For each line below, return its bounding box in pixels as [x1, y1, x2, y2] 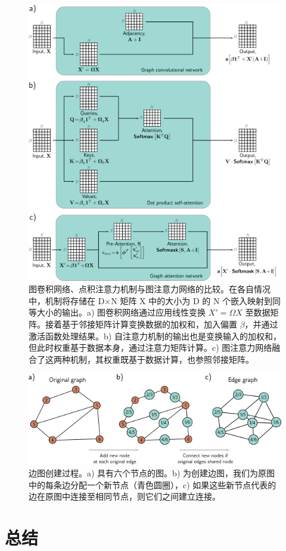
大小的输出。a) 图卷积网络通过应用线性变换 [36, 306, 206, 319]
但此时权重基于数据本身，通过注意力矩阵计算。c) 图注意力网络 [29, 341, 272, 354]
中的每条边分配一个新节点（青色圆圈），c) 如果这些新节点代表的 [29, 478, 276, 491]
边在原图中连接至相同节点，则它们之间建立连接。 [29, 490, 220, 503]
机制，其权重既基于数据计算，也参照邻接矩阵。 [70, 353, 254, 365]
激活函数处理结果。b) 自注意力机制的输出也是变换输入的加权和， [29, 329, 281, 342]
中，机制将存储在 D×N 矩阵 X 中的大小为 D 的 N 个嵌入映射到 [29, 294, 273, 307]
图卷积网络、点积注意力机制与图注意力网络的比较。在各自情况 [29, 283, 271, 295]
